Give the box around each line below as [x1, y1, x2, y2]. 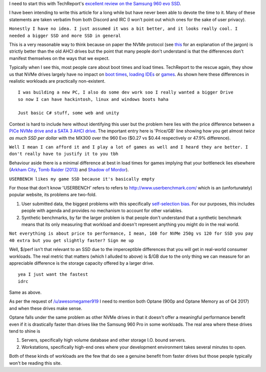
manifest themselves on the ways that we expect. [9, 55, 110, 61]
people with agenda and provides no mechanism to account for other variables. [21, 208, 183, 214]
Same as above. [9, 289, 42, 295]
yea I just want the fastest [18, 272, 88, 278]
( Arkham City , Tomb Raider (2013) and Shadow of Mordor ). [9, 167, 129, 173]
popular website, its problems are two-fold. [9, 192, 97, 198]
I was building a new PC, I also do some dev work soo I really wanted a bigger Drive [18, 90, 233, 95]
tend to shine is [9, 328, 40, 334]
